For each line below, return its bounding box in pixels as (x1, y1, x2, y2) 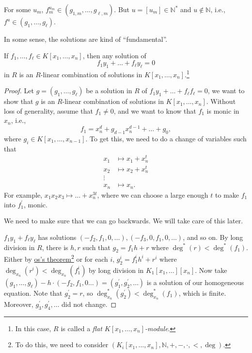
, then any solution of (82, 50, 146, 60)
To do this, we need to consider (15, 339, 109, 350)
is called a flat (61, 323, 102, 333)
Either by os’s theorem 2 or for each (4, 252, 108, 264)
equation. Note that (4, 287, 63, 298)
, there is (42, 242, 68, 252)
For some (4, 4, 31, 14)
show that (4, 96, 33, 106)
